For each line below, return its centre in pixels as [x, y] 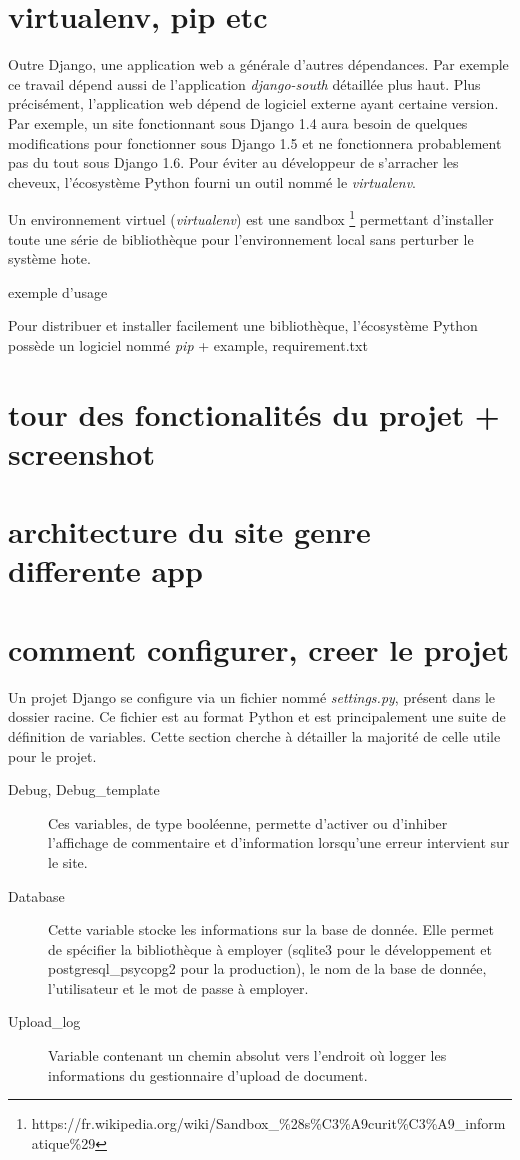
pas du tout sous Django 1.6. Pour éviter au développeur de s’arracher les [233, 162]
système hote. [49, 258]
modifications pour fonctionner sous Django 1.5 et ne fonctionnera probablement [255, 142]
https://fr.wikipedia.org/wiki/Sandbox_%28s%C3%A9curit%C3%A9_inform [268, 1123]
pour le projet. [52, 755]
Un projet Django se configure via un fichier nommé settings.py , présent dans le [251, 696]
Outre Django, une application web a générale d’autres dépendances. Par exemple [258, 64]
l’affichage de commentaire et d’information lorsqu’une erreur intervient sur [279, 842]
